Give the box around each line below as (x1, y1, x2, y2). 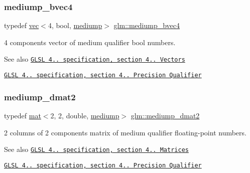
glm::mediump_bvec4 (113, 20, 180, 31)
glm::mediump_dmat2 (131, 110, 200, 120)
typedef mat (4, 110, 41, 120)
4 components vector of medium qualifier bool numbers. (4, 37, 176, 47)
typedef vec (4, 20, 39, 31)
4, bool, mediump (48, 20, 102, 31)
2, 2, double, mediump (50, 110, 119, 120)
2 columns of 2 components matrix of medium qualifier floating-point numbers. (4, 127, 246, 137)
